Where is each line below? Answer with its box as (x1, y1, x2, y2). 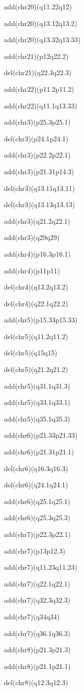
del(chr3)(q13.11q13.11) (4, 183, 75, 193)
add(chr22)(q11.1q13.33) (4, 100, 78, 110)
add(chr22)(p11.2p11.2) (4, 83, 74, 94)
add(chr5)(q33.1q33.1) (4, 397, 71, 407)
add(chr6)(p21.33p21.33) (4, 430, 78, 440)
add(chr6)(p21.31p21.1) (4, 447, 74, 457)
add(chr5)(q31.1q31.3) (4, 380, 71, 391)
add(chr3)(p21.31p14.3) (4, 166, 74, 176)
